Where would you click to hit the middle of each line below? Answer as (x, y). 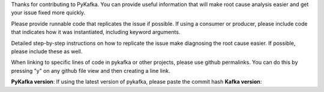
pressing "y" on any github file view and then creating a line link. (91, 70)
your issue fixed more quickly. (48, 13)
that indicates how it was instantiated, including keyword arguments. (96, 32)
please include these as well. (47, 51)
